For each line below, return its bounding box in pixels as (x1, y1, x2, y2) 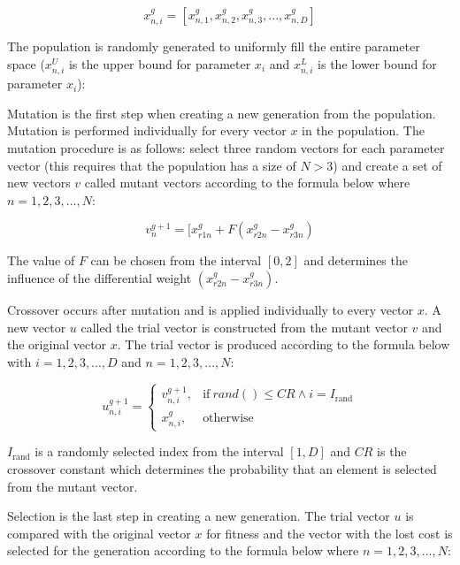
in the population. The (302, 121, 425, 140)
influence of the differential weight (7, 268, 192, 286)
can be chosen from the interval (90, 251, 262, 270)
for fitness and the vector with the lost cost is (206, 523, 453, 542)
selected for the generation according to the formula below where (7, 541, 359, 560)
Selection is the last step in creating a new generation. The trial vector (7, 507, 390, 525)
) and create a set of (333, 156, 442, 174)
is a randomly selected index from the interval (34, 442, 284, 461)
